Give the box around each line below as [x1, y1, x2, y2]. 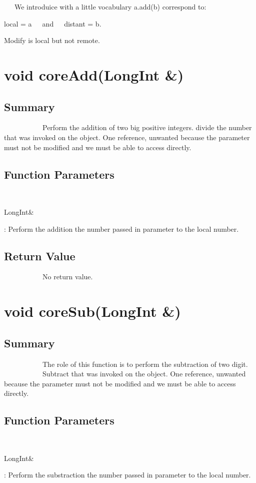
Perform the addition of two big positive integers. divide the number [42, 122, 252, 133]
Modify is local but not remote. [4, 35, 100, 46]
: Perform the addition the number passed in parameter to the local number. [4, 223, 239, 234]
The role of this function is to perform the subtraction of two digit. [42, 358, 248, 369]
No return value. [42, 271, 93, 282]
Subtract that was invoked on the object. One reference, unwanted [42, 368, 246, 379]
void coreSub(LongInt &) [4, 301, 181, 321]
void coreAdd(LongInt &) [4, 64, 184, 85]
